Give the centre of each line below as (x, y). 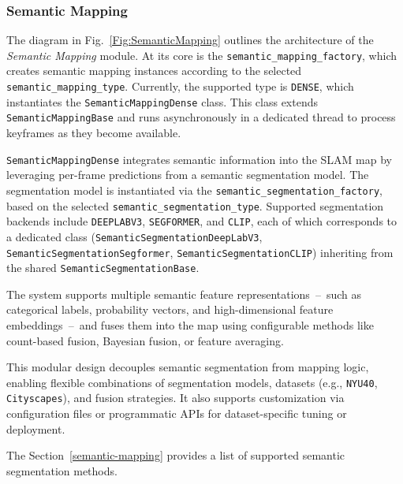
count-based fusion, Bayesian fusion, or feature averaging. (145, 340)
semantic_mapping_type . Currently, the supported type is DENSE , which (180, 86)
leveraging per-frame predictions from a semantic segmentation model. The (188, 175)
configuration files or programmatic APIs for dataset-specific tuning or (177, 413)
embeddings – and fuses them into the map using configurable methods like (190, 325)
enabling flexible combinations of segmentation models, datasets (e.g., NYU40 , (192, 382)
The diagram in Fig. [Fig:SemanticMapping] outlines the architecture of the (190, 40)
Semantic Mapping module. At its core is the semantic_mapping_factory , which (202, 55)
